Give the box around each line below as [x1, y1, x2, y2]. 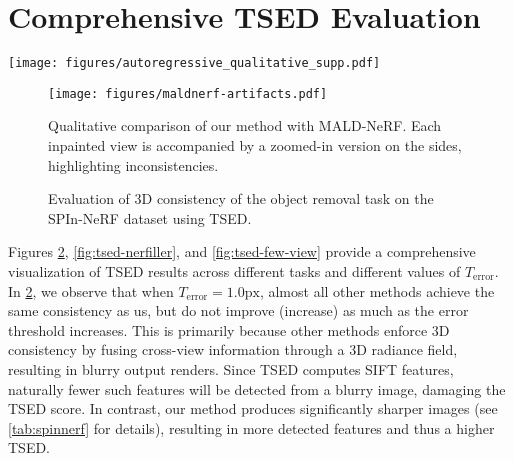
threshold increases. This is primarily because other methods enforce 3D [8, 319, 450, 340]
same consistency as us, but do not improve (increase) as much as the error [8, 300, 469, 321]
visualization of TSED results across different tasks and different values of [8, 261, 461, 281]
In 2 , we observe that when [8, 280, 174, 301]
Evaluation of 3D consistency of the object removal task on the [48, 188, 434, 209]
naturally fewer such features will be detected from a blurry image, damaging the [8, 378, 506, 399]
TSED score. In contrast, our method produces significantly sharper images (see [8, 398, 498, 419]
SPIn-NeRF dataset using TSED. [48, 207, 252, 228]
